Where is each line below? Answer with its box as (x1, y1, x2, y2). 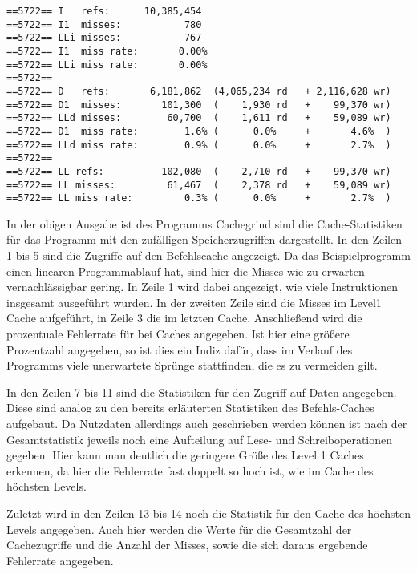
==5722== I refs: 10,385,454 (6, 6, 202, 17)
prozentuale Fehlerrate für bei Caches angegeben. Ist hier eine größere (6, 325, 350, 342)
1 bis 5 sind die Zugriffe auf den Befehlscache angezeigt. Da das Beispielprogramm (6, 247, 411, 264)
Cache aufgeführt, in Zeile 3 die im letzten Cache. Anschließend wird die (6, 309, 362, 326)
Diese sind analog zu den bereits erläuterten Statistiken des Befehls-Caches (6, 399, 374, 416)
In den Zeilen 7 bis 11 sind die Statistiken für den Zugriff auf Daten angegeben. (6, 383, 397, 400)
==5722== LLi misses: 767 (6, 32, 202, 44)
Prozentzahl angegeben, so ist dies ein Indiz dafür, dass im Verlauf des (6, 341, 353, 358)
